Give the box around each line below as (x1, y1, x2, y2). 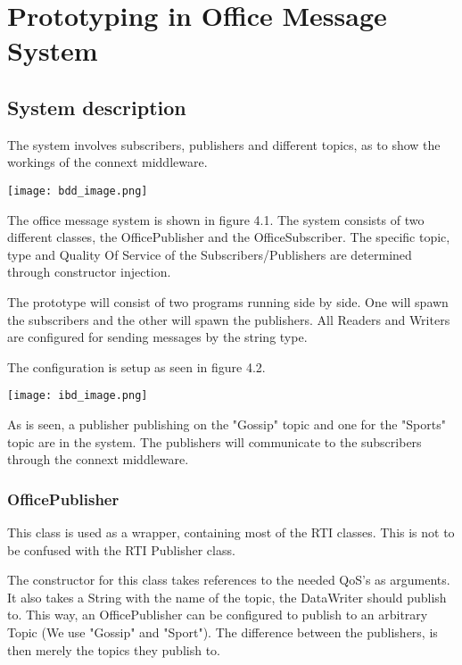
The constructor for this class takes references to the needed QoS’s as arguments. (7, 570, 450, 589)
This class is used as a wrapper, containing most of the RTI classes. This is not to (7, 523, 455, 542)
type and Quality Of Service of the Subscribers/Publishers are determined (7, 245, 412, 263)
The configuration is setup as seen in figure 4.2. (7, 357, 266, 376)
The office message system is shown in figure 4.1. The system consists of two (7, 210, 425, 229)
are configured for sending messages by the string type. (7, 328, 308, 346)
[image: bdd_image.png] (7, 184, 148, 197)
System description (7, 93, 186, 121)
